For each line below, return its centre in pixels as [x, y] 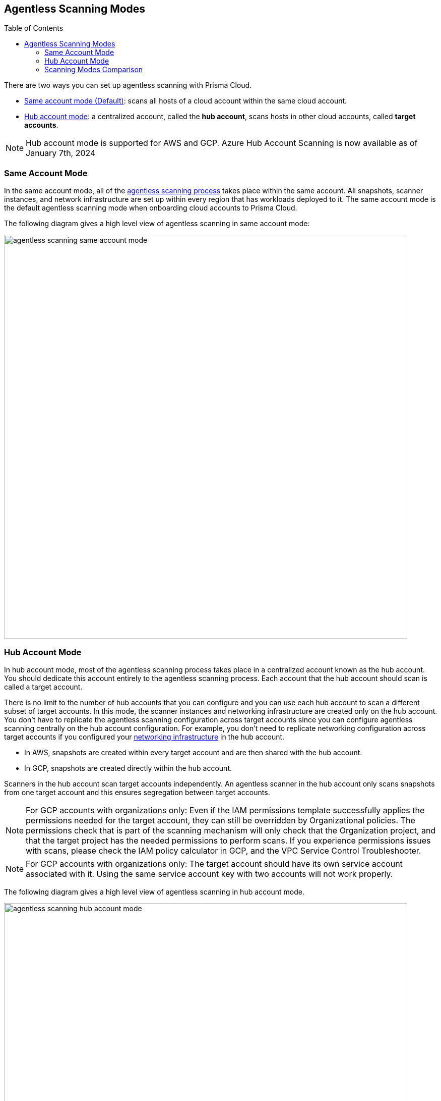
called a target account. [43, 687]
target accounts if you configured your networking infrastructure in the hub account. [144, 737]
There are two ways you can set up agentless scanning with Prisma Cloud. [128, 85]
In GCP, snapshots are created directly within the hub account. [128, 768]
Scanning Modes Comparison [94, 70]
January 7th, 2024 [61, 153]
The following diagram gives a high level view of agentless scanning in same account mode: [157, 224]
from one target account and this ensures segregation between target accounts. [137, 792]
